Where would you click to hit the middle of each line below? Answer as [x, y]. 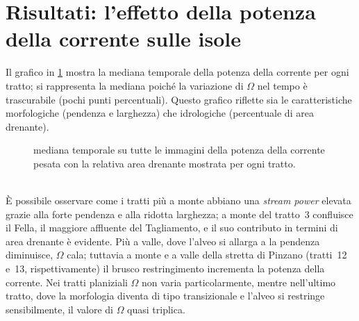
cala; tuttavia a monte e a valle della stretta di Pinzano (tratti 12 [207, 255]
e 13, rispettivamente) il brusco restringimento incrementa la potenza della [165, 269]
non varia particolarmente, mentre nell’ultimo [239, 282]
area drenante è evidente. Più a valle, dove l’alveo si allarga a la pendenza [163, 241]
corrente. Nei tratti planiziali [67, 282]
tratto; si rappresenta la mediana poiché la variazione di [125, 85]
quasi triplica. [156, 309]
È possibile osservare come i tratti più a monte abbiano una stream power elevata [178, 200]
